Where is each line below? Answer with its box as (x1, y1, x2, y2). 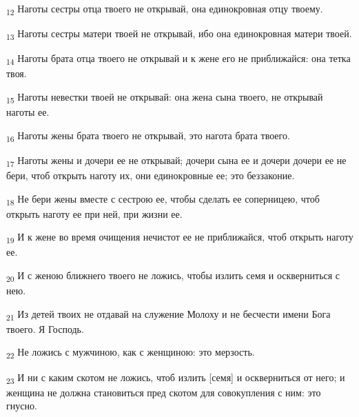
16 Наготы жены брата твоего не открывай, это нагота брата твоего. (6, 128, 290, 144)
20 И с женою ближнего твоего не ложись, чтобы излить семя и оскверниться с (6, 267, 340, 284)
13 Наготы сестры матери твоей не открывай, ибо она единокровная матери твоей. (6, 26, 352, 42)
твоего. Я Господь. (6, 321, 84, 336)
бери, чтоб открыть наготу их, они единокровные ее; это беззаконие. (6, 167, 295, 182)
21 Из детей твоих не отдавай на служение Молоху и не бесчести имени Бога (6, 306, 331, 323)
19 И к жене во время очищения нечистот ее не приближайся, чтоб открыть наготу (6, 230, 353, 246)
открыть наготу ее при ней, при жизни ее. (6, 206, 183, 221)
